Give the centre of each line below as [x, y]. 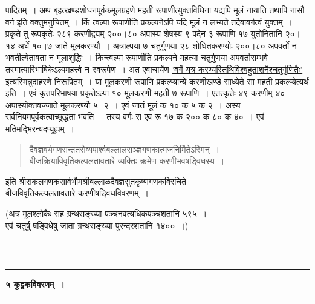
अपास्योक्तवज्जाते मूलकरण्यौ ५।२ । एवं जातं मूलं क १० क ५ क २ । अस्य [123, 104]
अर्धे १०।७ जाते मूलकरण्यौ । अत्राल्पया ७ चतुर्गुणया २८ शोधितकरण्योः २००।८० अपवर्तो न [157, 45]
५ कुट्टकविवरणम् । [35, 284]
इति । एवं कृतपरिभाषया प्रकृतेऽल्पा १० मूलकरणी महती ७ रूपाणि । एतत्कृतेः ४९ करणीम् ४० [145, 93]
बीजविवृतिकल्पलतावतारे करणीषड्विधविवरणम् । [77, 193]
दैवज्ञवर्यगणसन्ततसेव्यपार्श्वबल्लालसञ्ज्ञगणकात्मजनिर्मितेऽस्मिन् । [125, 149]
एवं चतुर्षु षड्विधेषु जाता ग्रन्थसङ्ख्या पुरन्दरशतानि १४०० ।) [97, 225]
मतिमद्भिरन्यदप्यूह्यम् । [40, 128]
